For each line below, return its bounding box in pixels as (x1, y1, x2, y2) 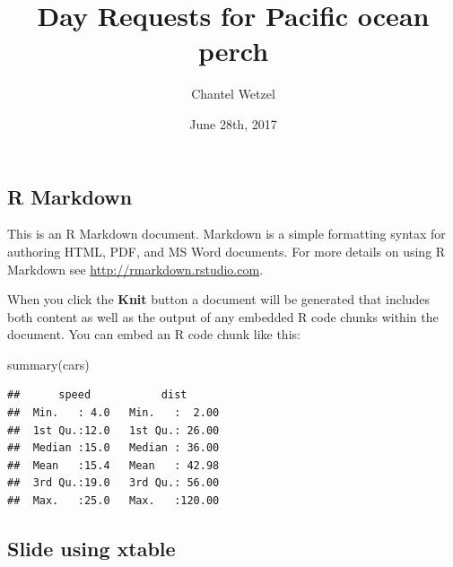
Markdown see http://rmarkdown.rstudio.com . (7, 259, 264, 278)
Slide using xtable (7, 535, 176, 563)
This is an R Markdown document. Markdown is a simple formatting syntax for (7, 224, 446, 243)
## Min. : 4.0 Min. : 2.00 (7, 406, 220, 420)
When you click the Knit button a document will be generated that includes (7, 290, 431, 309)
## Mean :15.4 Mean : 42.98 (7, 458, 220, 472)
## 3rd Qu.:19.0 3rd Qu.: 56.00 (7, 476, 220, 490)
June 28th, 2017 (189, 114, 277, 133)
